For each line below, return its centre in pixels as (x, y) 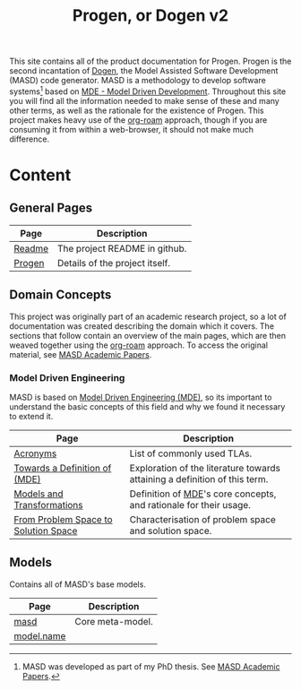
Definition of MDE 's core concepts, (203, 494)
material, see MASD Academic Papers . (81, 354)
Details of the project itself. (114, 263)
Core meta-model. (114, 621)
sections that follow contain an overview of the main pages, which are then (148, 335)
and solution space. (171, 530)
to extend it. (31, 416)
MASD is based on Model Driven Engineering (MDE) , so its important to (141, 397)
